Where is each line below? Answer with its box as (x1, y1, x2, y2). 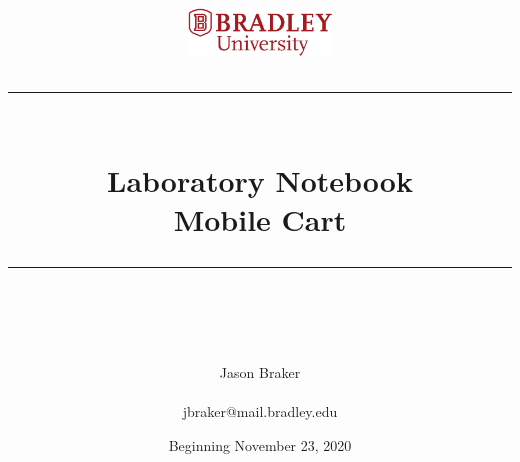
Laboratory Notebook (107, 159, 413, 200)
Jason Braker (219, 362, 301, 383)
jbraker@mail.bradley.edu (182, 401, 338, 422)
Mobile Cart (173, 198, 347, 239)
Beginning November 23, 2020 (168, 434, 352, 455)
